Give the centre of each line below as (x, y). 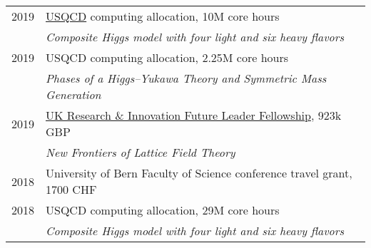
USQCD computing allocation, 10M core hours (163, 16)
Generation (73, 94)
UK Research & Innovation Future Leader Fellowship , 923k (194, 115)
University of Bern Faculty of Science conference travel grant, (199, 173)
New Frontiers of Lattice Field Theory (141, 152)
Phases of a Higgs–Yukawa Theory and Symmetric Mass (186, 78)
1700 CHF (71, 189)
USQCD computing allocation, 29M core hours (163, 210)
